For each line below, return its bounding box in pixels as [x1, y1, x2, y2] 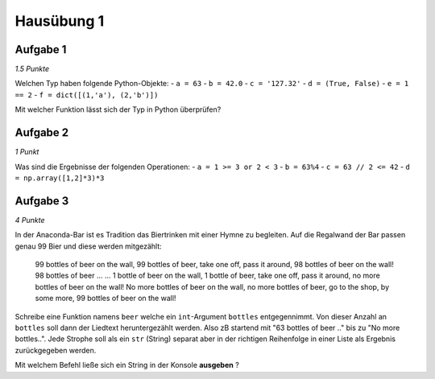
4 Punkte [14, 215, 45, 225]
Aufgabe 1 [14, 43, 67, 56]
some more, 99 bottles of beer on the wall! [35, 294, 176, 303]
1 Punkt [14, 147, 39, 157]
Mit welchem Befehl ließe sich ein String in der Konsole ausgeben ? [14, 360, 239, 370]
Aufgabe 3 [14, 194, 69, 208]
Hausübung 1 [14, 12, 105, 30]
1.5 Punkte [14, 64, 50, 74]
